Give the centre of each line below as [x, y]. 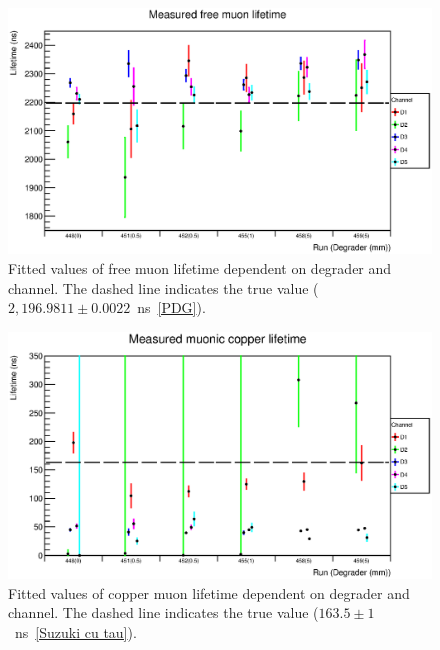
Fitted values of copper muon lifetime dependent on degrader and [209, 592]
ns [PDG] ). [171, 307]
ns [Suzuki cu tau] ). [75, 631]
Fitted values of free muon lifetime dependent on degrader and [200, 267]
